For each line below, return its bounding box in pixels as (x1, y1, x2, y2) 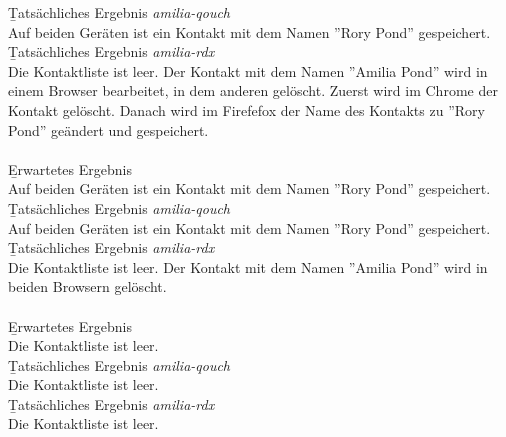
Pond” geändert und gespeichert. (8, 119, 209, 140)
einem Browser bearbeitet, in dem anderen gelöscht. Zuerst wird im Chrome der (8, 80, 498, 101)
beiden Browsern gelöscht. (8, 276, 167, 297)
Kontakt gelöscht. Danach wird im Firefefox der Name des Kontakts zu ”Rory (8, 99, 485, 120)
